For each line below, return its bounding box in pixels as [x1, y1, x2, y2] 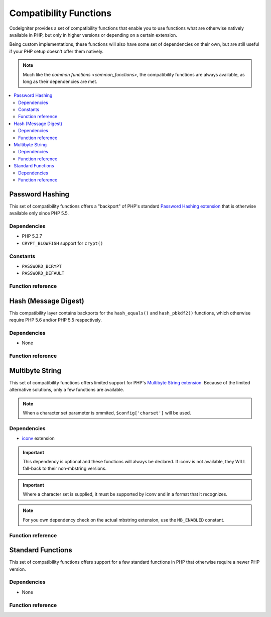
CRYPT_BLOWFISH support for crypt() [22, 240, 103, 246]
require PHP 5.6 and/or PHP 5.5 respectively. [9, 317, 102, 323]
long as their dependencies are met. [23, 78, 98, 84]
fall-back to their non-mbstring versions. [23, 465, 107, 472]
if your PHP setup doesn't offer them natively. [9, 48, 104, 54]
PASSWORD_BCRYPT [22, 263, 62, 269]
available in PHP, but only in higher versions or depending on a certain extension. [9, 32, 178, 38]
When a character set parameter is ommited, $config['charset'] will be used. [23, 409, 191, 416]
